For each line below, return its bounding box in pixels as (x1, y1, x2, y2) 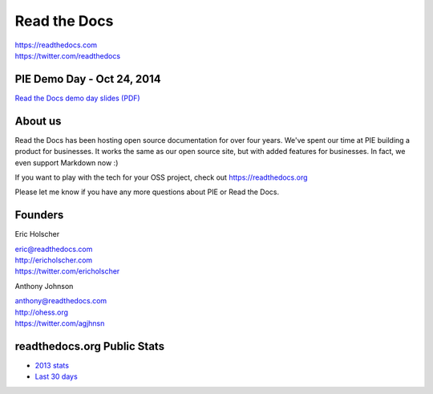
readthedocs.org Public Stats (14, 339, 164, 353)
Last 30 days (34, 372, 78, 381)
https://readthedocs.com (14, 40, 98, 50)
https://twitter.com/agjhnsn (14, 318, 105, 328)
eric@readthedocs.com (14, 244, 93, 254)
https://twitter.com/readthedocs (14, 51, 120, 60)
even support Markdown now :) (14, 157, 119, 168)
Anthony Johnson (14, 281, 74, 290)
